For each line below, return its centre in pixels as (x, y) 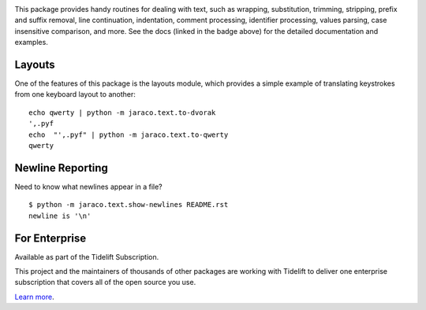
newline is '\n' (60, 216)
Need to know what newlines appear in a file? (88, 186)
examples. (32, 42)
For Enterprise (50, 238)
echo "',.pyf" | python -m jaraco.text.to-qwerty (129, 135)
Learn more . (34, 297)
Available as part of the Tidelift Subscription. (87, 256)
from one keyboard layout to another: (75, 94)
